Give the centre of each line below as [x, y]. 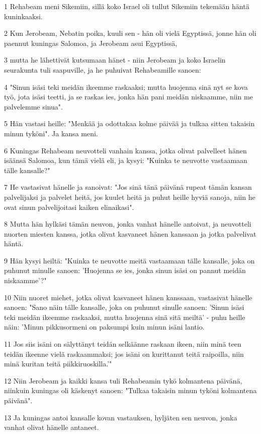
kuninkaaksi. [23, 16]
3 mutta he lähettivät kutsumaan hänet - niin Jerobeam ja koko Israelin [115, 60]
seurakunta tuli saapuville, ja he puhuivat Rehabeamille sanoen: [103, 69]
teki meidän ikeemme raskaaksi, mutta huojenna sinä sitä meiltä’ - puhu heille [125, 317]
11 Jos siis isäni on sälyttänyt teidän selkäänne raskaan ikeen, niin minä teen [123, 344]
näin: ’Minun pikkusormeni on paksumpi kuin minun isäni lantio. [104, 327]
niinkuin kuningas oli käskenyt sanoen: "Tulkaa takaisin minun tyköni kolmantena [130, 390]
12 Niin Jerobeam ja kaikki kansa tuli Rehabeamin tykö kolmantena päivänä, [123, 380]
